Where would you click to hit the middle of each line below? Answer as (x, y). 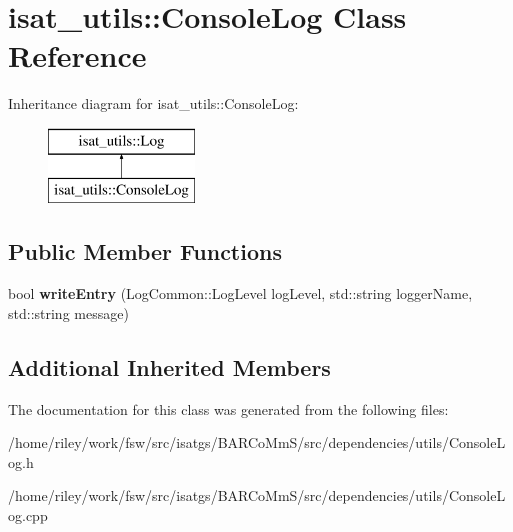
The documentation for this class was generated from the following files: (228, 408)
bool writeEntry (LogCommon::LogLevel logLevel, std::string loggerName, (240, 293)
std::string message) (68, 312)
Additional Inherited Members (169, 366)
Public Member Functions (145, 251)
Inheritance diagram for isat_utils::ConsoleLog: (153, 103)
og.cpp (28, 515)
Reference (77, 55)
